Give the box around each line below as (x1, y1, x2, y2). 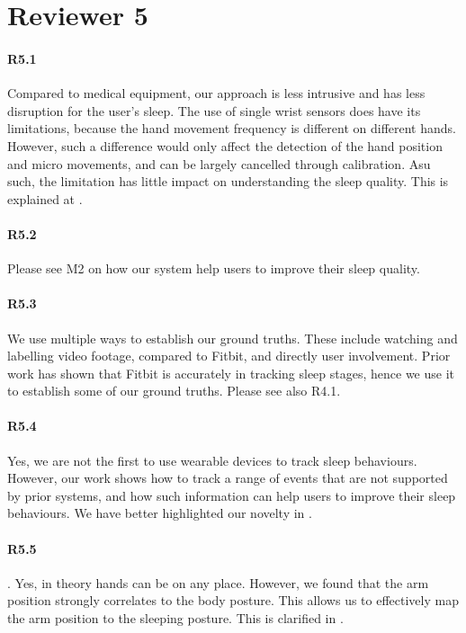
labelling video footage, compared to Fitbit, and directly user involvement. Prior (7, 346, 451, 365)
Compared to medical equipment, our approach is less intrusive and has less (7, 84, 426, 103)
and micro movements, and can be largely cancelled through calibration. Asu (7, 154, 431, 173)
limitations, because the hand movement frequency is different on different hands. (7, 119, 456, 138)
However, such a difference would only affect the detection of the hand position (7, 136, 443, 155)
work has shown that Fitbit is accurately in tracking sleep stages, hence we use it (7, 363, 455, 382)
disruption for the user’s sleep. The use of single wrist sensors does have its (7, 101, 421, 120)
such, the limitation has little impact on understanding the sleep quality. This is (7, 172, 449, 191)
